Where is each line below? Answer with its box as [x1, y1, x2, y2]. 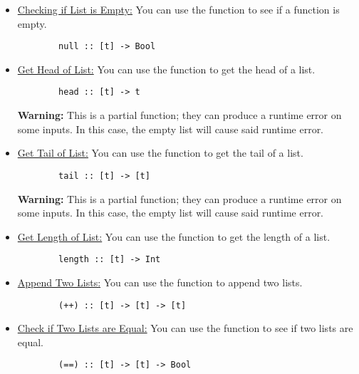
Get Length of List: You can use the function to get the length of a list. [17, 229, 331, 244]
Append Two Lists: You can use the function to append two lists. [17, 274, 303, 289]
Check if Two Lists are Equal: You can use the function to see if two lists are [17, 321, 353, 336]
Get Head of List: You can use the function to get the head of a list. [17, 61, 316, 76]
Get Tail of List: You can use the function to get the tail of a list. [17, 145, 303, 160]
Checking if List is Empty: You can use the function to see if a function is [17, 2, 340, 16]
